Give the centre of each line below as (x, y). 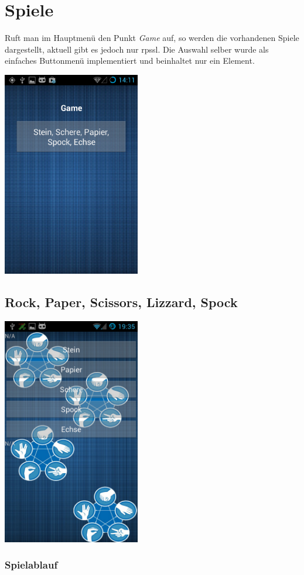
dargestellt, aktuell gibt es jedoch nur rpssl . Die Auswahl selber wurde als (137, 49)
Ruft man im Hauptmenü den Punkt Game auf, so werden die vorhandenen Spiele (152, 38)
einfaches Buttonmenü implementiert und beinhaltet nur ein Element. (130, 61)
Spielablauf (31, 565)
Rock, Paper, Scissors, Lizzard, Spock (121, 302)
